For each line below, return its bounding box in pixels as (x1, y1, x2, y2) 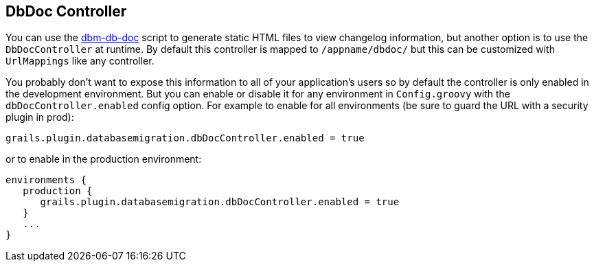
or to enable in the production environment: (5, 153, 202, 165)
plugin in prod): (5, 111, 74, 124)
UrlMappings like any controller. (5, 55, 155, 67)
